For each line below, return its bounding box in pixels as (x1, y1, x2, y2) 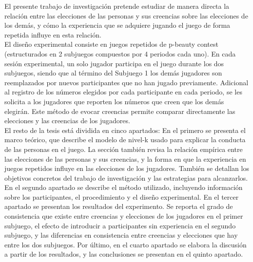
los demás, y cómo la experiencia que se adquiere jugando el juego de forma (4, 20, 231, 30)
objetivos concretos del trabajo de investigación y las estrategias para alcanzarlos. (4, 172, 248, 183)
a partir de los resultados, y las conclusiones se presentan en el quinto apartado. (4, 249, 243, 259)
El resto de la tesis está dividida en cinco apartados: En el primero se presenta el (4, 125, 246, 135)
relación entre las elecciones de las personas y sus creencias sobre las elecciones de (4, 10, 248, 20)
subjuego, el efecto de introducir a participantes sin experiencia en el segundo (4, 220, 236, 230)
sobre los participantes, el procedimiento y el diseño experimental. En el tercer (4, 191, 239, 202)
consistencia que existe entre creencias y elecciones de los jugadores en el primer (4, 211, 243, 221)
